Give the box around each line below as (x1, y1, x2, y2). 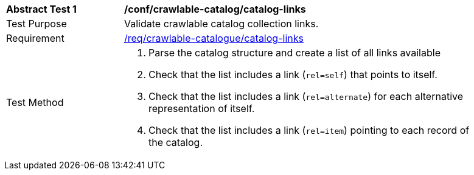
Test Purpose (6, 18, 67, 30)
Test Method (6, 96, 64, 108)
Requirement (6, 32, 64, 44)
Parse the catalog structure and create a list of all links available (148, 47, 441, 59)
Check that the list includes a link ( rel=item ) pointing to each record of (148, 124, 470, 136)
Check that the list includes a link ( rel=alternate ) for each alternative (148, 90, 464, 102)
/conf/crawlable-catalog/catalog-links (124, 3, 306, 15)
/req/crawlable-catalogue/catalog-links (124, 32, 304, 44)
